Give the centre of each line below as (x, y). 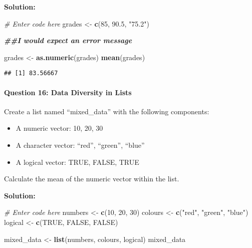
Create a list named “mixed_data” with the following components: (107, 111)
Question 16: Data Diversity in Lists (68, 92)
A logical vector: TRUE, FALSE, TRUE (77, 162)
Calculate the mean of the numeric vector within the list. (92, 179)
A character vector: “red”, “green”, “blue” (80, 145)
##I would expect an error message (68, 40)
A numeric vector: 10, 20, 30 (59, 128)
